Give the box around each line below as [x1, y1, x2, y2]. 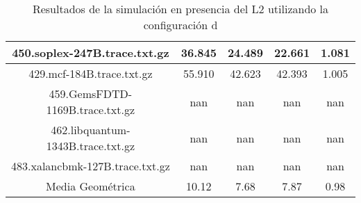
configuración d [143, 17, 218, 33]
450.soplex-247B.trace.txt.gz [12, 44, 169, 60]
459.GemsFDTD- [49, 86, 133, 101]
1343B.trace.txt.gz [46, 138, 135, 154]
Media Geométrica [46, 178, 135, 194]
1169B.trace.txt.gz [46, 101, 135, 117]
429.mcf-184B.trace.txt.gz [28, 65, 153, 81]
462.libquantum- [51, 122, 131, 138]
